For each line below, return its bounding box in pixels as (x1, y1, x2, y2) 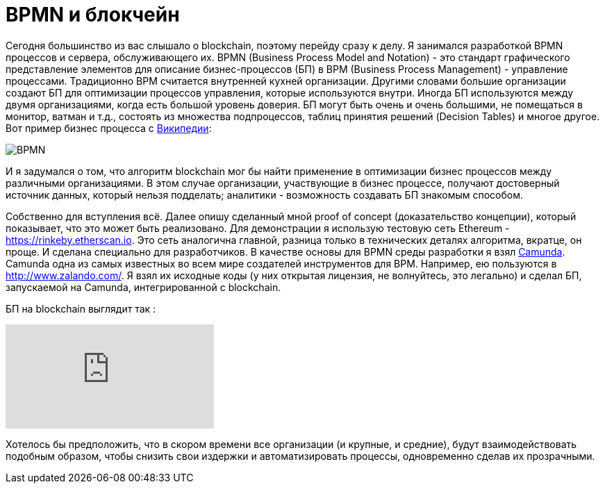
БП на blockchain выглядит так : (6, 302, 156, 315)
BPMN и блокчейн (6, 3, 180, 26)
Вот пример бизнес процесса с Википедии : (6, 122, 212, 134)
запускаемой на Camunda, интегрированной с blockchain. (6, 281, 281, 293)
